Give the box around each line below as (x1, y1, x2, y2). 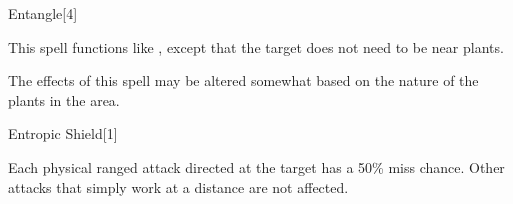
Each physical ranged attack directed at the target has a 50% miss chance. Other (8, 156, 505, 177)
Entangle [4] (8, 3, 78, 23)
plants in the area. (8, 89, 120, 110)
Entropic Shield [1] (8, 123, 118, 144)
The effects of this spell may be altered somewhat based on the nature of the (8, 70, 479, 91)
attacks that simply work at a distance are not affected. (8, 176, 349, 197)
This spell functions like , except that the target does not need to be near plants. (8, 36, 504, 57)
